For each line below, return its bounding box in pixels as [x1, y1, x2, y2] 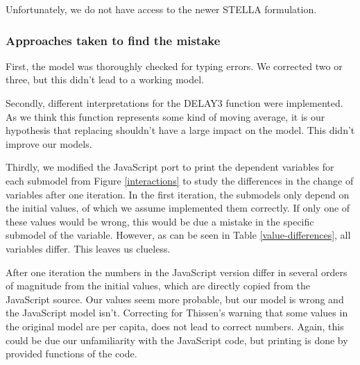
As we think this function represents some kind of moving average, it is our [6, 109, 325, 124]
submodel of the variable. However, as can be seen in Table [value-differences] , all [6, 228, 351, 242]
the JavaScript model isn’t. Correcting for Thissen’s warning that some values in [6, 305, 348, 320]
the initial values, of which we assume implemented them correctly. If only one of [6, 201, 350, 215]
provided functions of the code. [6, 346, 137, 361]
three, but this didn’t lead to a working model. [6, 72, 205, 87]
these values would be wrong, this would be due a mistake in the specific [6, 214, 314, 228]
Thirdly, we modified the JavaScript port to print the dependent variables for [6, 160, 334, 174]
